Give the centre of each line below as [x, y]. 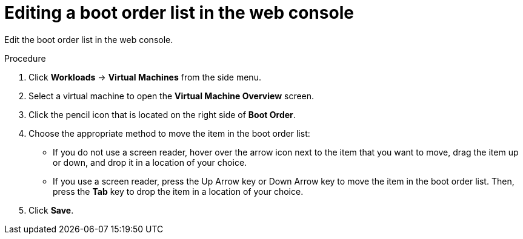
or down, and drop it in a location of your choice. [150, 162]
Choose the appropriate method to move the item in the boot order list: [169, 133]
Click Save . [51, 210]
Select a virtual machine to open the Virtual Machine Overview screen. [172, 96]
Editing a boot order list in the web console [179, 13]
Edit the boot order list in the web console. [89, 39]
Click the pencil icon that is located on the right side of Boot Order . [162, 114]
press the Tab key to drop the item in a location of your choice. [178, 191]
